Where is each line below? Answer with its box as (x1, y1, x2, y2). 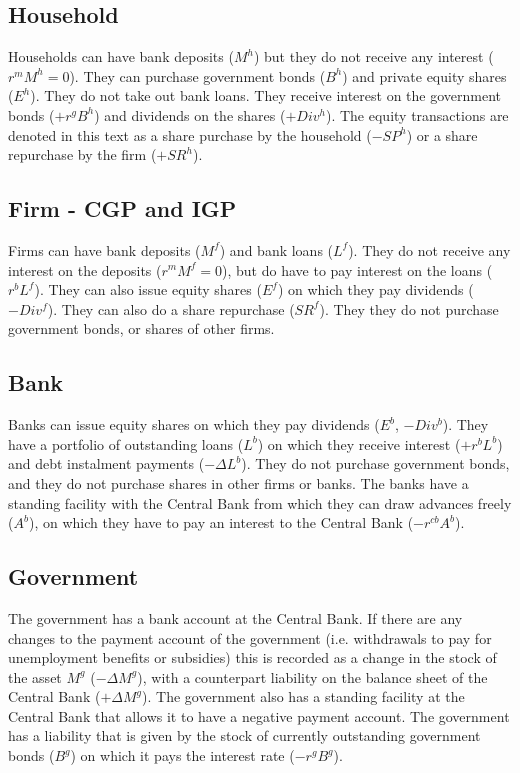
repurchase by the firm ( (8, 144, 157, 165)
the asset (8, 666, 62, 687)
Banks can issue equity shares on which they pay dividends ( (8, 414, 380, 435)
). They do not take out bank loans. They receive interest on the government (30, 85, 502, 106)
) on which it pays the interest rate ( (70, 745, 295, 766)
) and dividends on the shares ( (94, 104, 286, 125)
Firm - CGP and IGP (8, 193, 237, 224)
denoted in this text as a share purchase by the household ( (8, 124, 372, 145)
